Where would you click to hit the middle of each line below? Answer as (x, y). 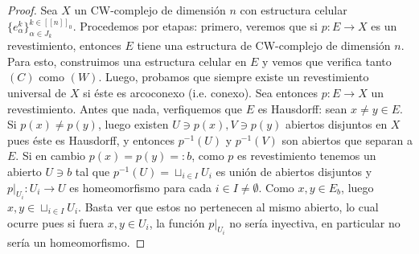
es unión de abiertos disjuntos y (294, 171)
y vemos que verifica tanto (327, 61)
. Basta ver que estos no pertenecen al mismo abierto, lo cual (228, 207)
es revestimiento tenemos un (307, 156)
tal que (92, 171)
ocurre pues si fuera (56, 222)
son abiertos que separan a (347, 139)
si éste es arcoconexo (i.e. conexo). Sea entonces (201, 93)
